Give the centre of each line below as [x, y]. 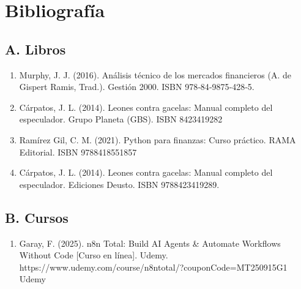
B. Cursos [37, 217]
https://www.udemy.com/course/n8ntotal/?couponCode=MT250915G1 [153, 267]
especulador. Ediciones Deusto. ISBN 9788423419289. [119, 184]
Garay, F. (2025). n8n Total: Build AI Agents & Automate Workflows [150, 243]
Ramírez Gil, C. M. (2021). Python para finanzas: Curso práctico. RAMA [158, 139]
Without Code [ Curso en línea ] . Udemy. [94, 255]
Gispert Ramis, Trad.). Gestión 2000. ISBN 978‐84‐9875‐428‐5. [137, 87]
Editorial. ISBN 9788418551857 [78, 152]
